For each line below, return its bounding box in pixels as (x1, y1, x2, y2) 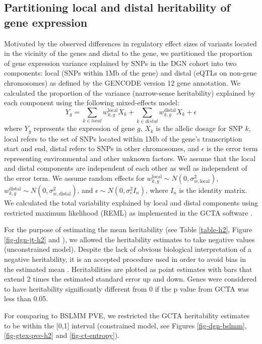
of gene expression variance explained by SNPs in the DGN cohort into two (4, 57, 237, 68)
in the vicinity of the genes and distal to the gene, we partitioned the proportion (4, 48, 252, 58)
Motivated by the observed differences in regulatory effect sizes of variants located (4, 38, 257, 48)
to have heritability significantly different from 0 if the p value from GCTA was (4, 283, 249, 294)
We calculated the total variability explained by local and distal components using (4, 197, 258, 208)
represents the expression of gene (33, 123, 135, 133)
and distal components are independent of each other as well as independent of (4, 163, 247, 173)
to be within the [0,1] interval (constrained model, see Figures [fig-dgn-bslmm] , (4, 320, 247, 330)
